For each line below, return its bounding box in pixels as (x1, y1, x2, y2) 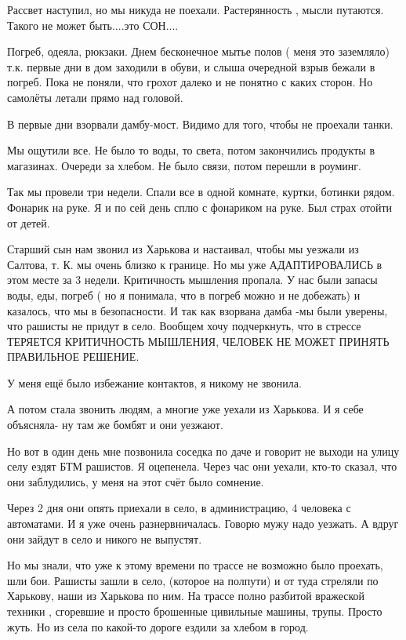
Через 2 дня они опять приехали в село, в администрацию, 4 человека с (7, 500, 351, 516)
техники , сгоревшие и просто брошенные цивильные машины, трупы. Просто (7, 603, 382, 619)
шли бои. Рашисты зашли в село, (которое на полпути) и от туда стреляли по (7, 572, 379, 588)
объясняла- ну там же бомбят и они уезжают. (7, 416, 223, 433)
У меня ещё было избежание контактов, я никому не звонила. (7, 374, 302, 391)
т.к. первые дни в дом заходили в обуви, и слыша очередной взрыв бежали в (7, 58, 375, 75)
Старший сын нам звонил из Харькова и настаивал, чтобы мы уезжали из (7, 241, 359, 257)
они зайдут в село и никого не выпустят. (7, 530, 202, 547)
